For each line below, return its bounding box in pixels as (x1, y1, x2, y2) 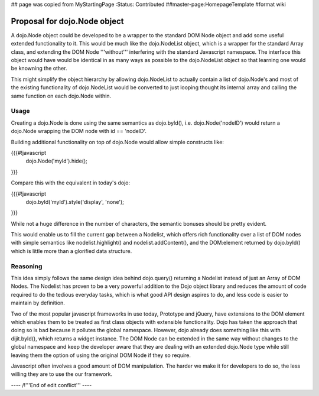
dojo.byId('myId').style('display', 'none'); (25, 198, 124, 205)
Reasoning (11, 262, 43, 270)
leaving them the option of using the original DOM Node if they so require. (11, 352, 191, 359)
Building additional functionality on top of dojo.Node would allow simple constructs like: (11, 138, 224, 145)
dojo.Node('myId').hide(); (25, 157, 88, 165)
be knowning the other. (11, 65, 67, 72)
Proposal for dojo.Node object (11, 16, 124, 26)
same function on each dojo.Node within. (11, 92, 112, 99)
